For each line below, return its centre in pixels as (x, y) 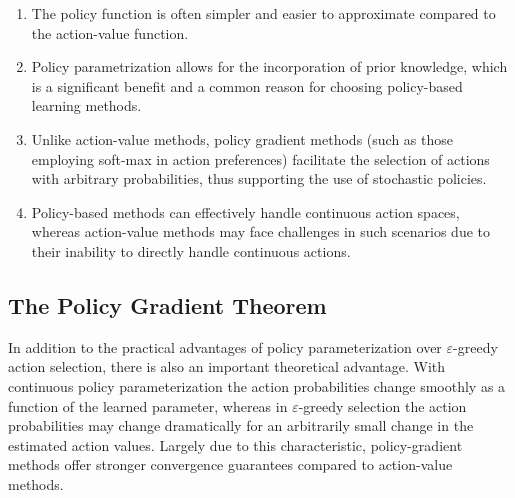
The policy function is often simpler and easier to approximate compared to (263, 13)
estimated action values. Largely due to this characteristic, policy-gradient (235, 444)
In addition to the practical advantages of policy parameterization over (225, 346)
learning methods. (86, 105)
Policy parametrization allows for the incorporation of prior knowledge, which (269, 66)
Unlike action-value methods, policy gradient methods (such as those (242, 138)
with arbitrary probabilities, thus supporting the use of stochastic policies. (259, 178)
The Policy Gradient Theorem (167, 304)
